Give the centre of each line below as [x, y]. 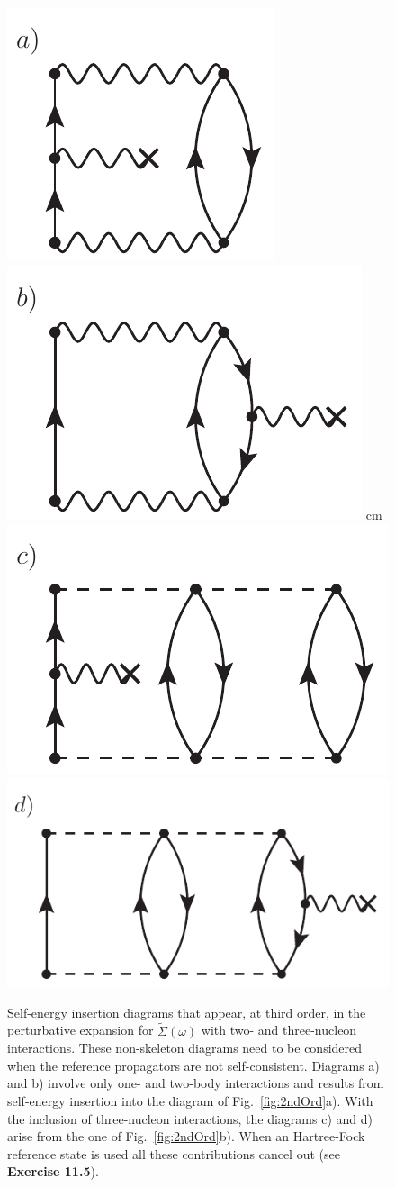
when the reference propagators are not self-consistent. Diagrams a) [193, 1065]
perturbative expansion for [81, 1030]
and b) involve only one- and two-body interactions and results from [196, 1083]
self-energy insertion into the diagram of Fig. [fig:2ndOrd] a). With [190, 1101]
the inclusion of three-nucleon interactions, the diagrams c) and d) [190, 1118]
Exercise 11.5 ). [53, 1171]
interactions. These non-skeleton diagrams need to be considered [185, 1048]
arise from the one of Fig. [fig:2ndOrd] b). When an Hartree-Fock [186, 1136]
